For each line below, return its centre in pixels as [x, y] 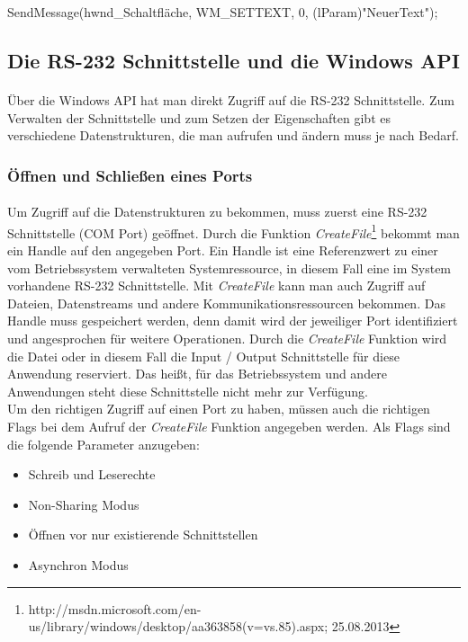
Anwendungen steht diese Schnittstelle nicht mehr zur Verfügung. [188, 391]
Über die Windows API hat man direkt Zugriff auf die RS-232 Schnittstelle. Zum [231, 99]
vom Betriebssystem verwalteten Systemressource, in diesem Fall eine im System [229, 267]
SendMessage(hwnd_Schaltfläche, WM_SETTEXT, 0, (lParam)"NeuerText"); [223, 12]
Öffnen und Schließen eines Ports [130, 175]
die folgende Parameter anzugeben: [103, 444]
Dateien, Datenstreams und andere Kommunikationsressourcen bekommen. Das [226, 303]
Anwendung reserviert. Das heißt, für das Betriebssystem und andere [197, 374]
